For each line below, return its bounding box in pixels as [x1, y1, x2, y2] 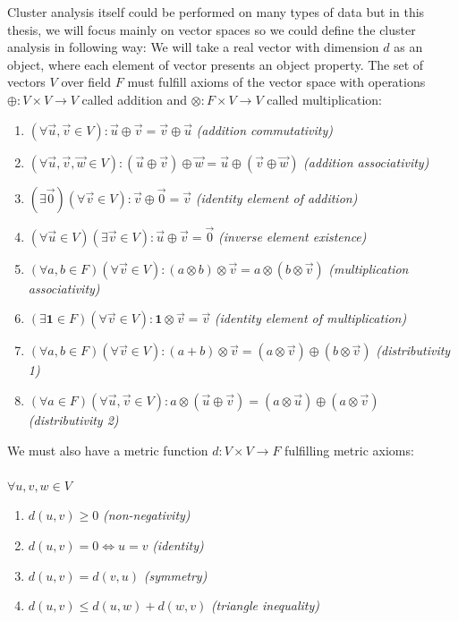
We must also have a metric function [7, 440, 208, 459]
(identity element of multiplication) [214, 309, 407, 328]
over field [61, 72, 112, 91]
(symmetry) [143, 566, 208, 584]
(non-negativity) [102, 506, 191, 524]
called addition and [81, 89, 188, 108]
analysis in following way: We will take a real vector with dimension [7, 38, 379, 56]
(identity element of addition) [195, 188, 358, 207]
